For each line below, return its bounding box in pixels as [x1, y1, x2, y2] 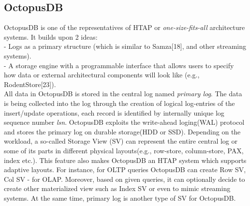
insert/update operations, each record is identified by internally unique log [4, 107, 224, 118]
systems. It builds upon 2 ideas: [4, 31, 98, 42]
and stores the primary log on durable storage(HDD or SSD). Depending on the [4, 126, 241, 136]
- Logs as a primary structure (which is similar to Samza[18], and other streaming [4, 41, 247, 51]
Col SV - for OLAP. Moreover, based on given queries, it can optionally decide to [4, 174, 245, 184]
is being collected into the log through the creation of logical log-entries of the [4, 98, 235, 108]
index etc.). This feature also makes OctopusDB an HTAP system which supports [4, 155, 247, 165]
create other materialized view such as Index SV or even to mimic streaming [4, 183, 231, 193]
